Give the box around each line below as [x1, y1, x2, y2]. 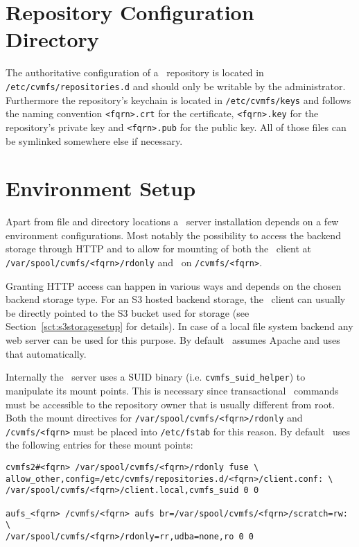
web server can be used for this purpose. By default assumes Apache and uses [6, 333, 340, 347]
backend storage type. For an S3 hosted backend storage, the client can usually [6, 292, 346, 306]
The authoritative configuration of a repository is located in [6, 65, 264, 80]
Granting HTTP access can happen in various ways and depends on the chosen [6, 278, 342, 293]
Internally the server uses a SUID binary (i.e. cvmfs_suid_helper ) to [6, 370, 306, 384]
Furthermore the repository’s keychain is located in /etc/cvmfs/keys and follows [6, 92, 351, 107]
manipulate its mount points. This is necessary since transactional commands [6, 383, 339, 397]
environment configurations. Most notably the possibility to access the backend [6, 227, 341, 242]
